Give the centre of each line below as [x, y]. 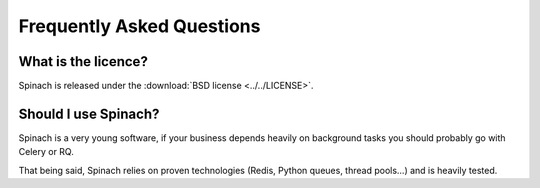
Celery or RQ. [46, 152]
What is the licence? [83, 61]
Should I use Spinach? [89, 113]
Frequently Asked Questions [139, 26]
